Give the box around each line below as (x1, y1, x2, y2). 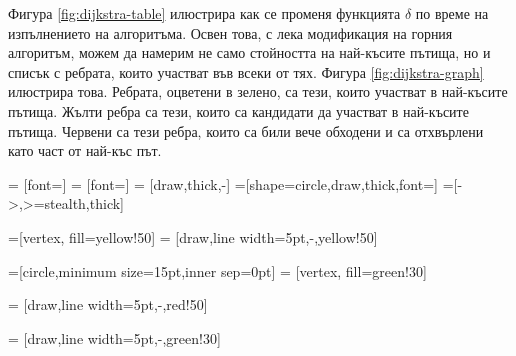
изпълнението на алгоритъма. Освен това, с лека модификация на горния (8, 22, 453, 43)
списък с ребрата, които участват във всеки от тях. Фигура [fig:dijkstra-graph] (8, 61, 484, 82)
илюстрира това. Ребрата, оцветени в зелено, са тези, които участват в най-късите (8, 81, 508, 102)
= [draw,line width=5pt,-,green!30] (8, 327, 221, 348)
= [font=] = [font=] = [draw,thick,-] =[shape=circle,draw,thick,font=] (8, 173, 438, 194)
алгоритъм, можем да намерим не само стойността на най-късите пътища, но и (8, 42, 491, 63)
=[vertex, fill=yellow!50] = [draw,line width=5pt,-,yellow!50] (8, 226, 378, 247)
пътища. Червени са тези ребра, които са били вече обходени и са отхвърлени (8, 120, 484, 141)
